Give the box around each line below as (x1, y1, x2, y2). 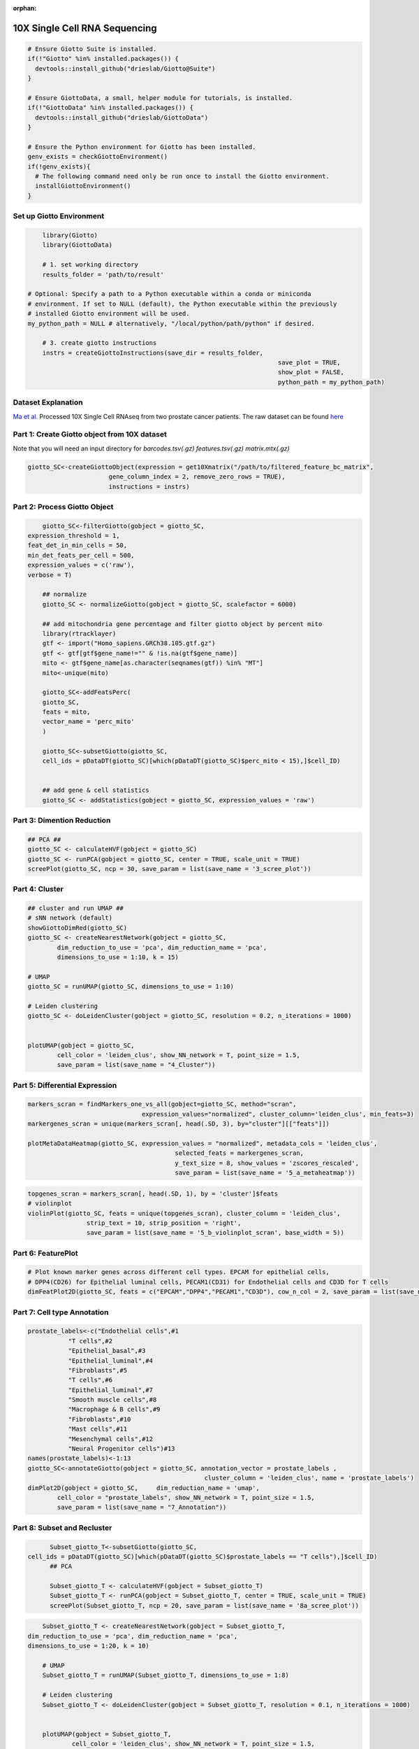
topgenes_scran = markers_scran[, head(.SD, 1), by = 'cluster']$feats (27, 1189, 279, 1198)
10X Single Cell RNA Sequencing (13, 22, 157, 34)
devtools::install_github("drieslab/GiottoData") (35, 113, 209, 122)
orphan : (13, 4, 37, 12)
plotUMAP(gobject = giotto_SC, (27, 1041, 135, 1049)
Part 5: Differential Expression (13, 1080, 117, 1090)
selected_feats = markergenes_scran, (175, 1149, 304, 1157)
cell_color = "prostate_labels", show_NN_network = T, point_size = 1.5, (57, 1494, 316, 1501)
